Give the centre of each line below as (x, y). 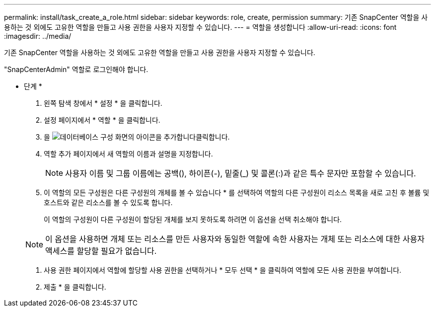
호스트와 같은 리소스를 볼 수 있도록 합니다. (108, 202)
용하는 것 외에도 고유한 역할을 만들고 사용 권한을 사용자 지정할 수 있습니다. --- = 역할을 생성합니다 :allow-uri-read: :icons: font (200, 27)
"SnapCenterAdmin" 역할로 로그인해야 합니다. (76, 69)
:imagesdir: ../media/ (38, 36)
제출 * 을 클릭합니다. (75, 287)
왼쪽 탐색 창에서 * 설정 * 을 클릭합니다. (103, 103)
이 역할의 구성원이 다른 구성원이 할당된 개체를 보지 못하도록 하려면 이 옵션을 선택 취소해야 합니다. (193, 219)
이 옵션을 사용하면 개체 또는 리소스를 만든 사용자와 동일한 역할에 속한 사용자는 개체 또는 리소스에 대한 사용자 (235, 239)
